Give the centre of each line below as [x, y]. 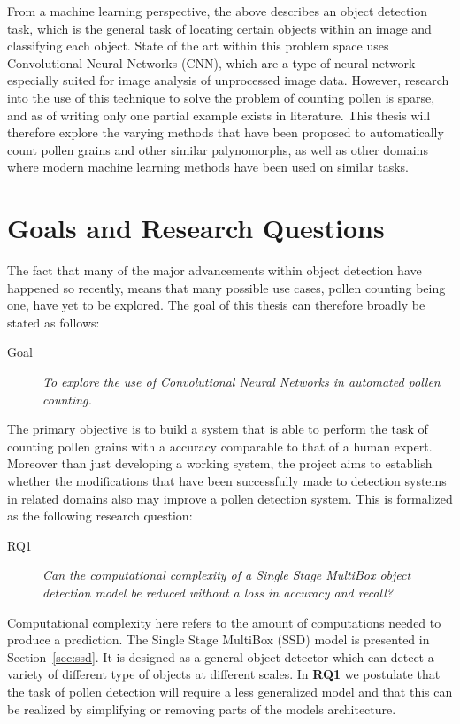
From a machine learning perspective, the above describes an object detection [218, 11]
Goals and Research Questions [196, 228]
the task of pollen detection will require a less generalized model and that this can [230, 691]
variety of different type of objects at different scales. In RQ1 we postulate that [224, 674]
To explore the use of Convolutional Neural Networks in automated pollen [241, 382]
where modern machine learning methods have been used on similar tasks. [208, 167]
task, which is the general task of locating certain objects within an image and [219, 28]
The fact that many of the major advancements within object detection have [215, 270]
